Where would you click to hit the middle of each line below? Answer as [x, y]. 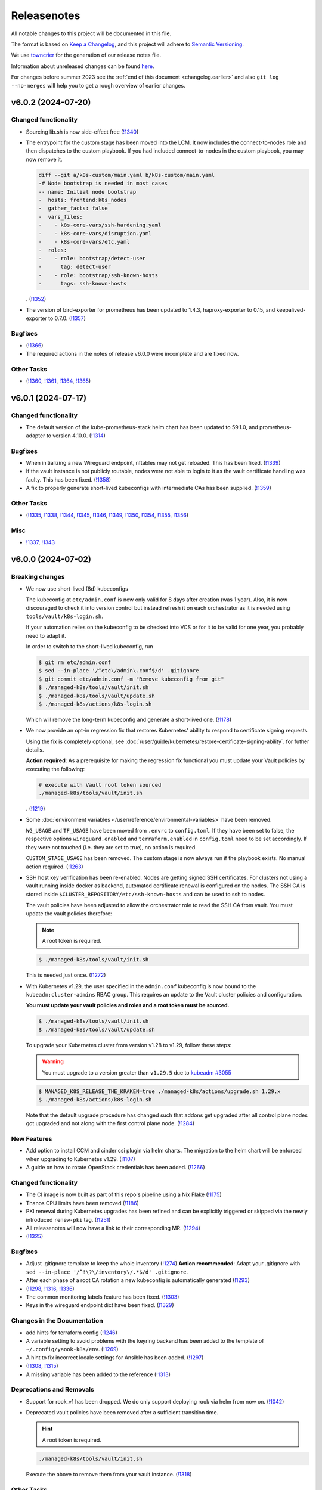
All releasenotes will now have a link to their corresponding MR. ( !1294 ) [113, 1228]
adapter [35, 436]
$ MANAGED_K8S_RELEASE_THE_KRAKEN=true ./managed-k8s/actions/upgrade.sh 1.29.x [160, 1091]
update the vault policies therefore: [69, 913]
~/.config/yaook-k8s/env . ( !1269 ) [72, 1349]
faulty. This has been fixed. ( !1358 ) [69, 479]
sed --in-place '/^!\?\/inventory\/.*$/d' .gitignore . [107, 1272]
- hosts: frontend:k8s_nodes [83, 200]
